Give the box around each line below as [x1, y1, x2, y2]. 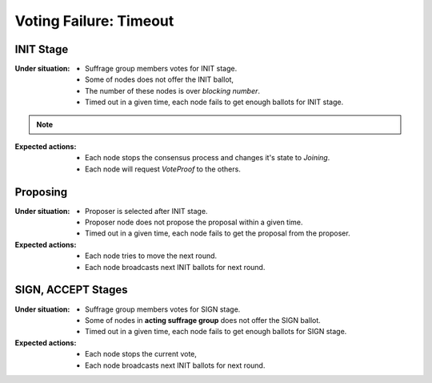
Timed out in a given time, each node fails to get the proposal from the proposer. [85, 228, 351, 238]
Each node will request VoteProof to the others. [85, 164, 242, 174]
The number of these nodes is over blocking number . [85, 86, 260, 95]
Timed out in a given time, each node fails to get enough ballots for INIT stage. [85, 97, 344, 107]
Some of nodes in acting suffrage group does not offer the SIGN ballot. [85, 315, 322, 325]
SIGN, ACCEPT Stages [14, 283, 128, 296]
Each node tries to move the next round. [85, 251, 218, 260]
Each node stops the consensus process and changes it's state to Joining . [85, 153, 330, 163]
